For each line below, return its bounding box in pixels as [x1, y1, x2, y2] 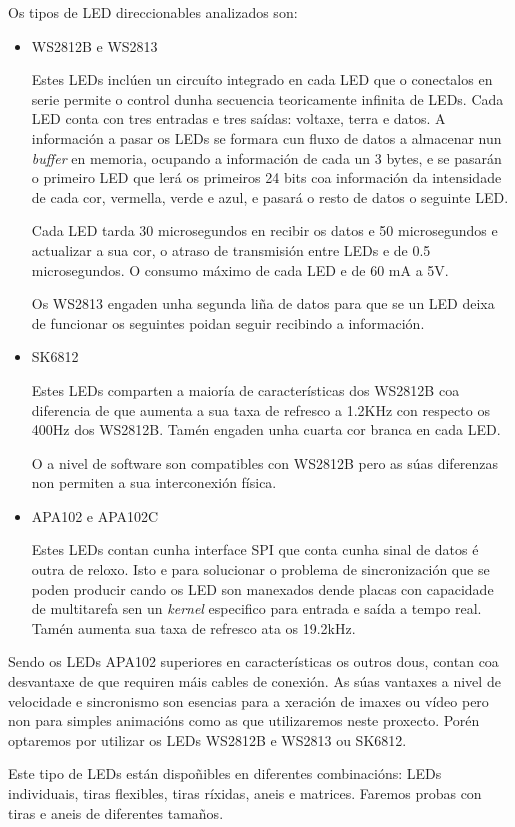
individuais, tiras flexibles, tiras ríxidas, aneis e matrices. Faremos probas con [8, 783, 482, 803]
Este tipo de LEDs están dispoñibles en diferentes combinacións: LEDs [8, 763, 442, 784]
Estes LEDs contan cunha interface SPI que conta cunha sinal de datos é [31, 539, 479, 560]
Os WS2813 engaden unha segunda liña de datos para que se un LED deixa [31, 293, 495, 314]
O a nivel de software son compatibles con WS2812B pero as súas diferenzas [31, 452, 499, 473]
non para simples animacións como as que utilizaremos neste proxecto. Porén [8, 710, 480, 731]
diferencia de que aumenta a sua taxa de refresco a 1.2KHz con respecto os [31, 399, 490, 420]
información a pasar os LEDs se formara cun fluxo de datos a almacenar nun [31, 127, 502, 148]
